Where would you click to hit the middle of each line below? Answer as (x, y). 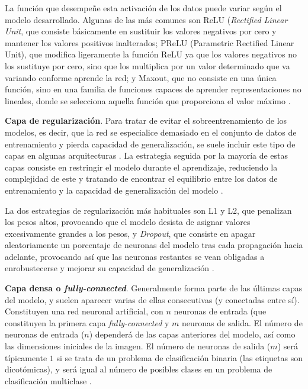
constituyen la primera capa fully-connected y (87, 322)
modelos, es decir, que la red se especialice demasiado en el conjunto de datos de (151, 132)
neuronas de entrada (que (220, 311)
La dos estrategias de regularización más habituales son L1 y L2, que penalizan (148, 210)
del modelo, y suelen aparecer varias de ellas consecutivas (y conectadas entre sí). (152, 299)
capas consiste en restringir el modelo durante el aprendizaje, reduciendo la (141, 167)
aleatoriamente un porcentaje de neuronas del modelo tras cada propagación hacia (154, 245)
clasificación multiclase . (48, 380)
